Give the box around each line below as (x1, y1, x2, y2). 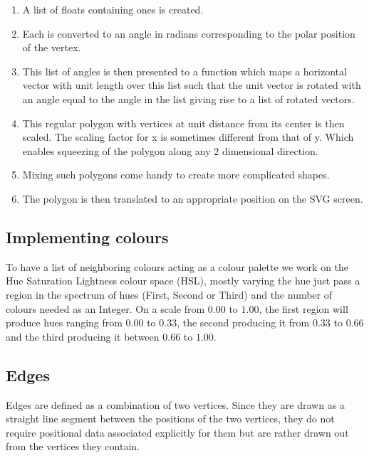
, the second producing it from (177, 315, 310, 330)
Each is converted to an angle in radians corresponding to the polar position (22, 26, 355, 41)
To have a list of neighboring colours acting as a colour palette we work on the (6, 259, 349, 274)
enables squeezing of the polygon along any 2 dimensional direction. (22, 143, 318, 158)
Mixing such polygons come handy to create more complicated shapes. (22, 167, 330, 182)
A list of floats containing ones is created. (22, 2, 204, 16)
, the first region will (259, 301, 348, 316)
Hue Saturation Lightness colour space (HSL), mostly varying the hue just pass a (6, 273, 360, 288)
